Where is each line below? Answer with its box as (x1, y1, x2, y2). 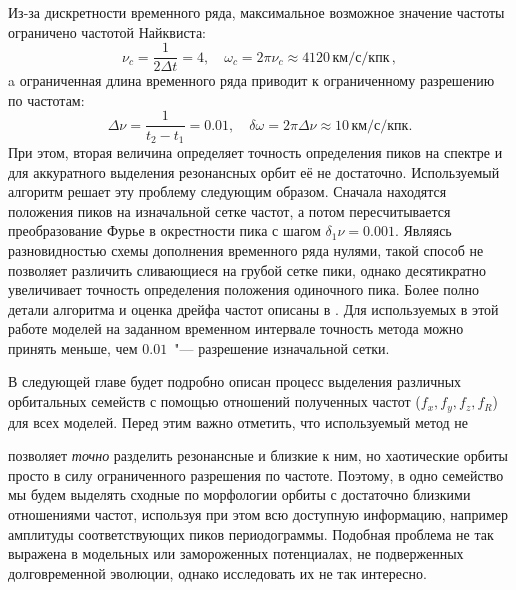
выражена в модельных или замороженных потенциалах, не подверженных (8, 543, 464, 564)
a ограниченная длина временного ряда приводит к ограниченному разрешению (8, 70, 495, 91)
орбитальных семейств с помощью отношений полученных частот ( (8, 391, 421, 412)
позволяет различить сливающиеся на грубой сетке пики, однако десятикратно (8, 259, 486, 280)
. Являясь (394, 220, 452, 241)
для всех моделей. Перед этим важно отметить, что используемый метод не (8, 411, 469, 432)
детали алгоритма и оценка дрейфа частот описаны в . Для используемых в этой (8, 298, 499, 319)
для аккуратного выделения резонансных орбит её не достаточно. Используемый (8, 161, 500, 182)
